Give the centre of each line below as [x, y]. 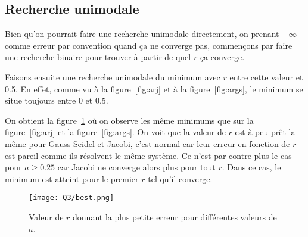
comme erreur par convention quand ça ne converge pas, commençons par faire [149, 45]
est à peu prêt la [265, 132]
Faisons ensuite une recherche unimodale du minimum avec [113, 77]
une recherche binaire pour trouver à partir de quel [98, 57]
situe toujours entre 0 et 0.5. [57, 100]
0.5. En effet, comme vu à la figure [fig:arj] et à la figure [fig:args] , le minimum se [154, 88]
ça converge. [222, 57]
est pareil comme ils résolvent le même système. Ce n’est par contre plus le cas [148, 155]
